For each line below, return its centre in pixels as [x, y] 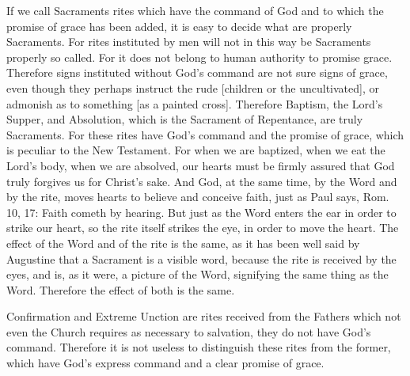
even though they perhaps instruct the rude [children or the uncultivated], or [193, 87]
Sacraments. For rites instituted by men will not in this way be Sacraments [189, 42]
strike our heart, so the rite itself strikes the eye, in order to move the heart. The [203, 228]
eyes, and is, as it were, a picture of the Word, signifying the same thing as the [197, 274]
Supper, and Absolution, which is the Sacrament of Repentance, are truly [185, 119]
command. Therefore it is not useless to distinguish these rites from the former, [199, 347]
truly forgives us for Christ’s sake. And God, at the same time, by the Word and [202, 181]
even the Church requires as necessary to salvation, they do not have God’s [189, 331]
